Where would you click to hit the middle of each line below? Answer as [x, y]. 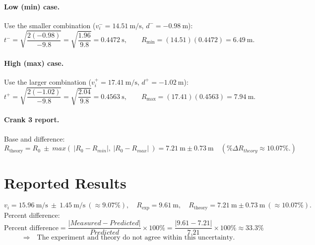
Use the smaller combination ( [50, 25]
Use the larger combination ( [48, 81]
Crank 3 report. [32, 120]
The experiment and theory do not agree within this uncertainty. [136, 238]
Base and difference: [34, 138]
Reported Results [65, 183]
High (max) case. [34, 63]
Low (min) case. [32, 6]
